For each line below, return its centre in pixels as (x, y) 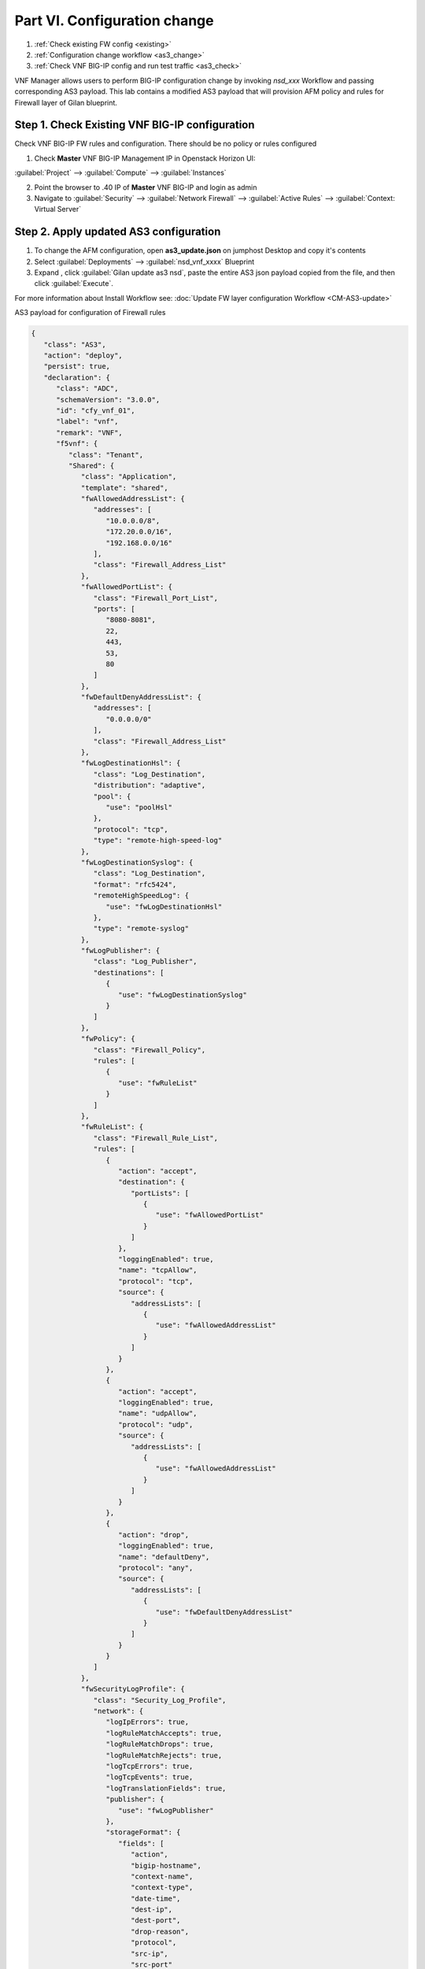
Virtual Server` (58, 210)
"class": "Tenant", (106, 454)
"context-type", (162, 1887)
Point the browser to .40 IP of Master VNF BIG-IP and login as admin (146, 187)
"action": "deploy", (83, 355)
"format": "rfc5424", (135, 884)
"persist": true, (77, 367)
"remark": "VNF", (90, 432)
